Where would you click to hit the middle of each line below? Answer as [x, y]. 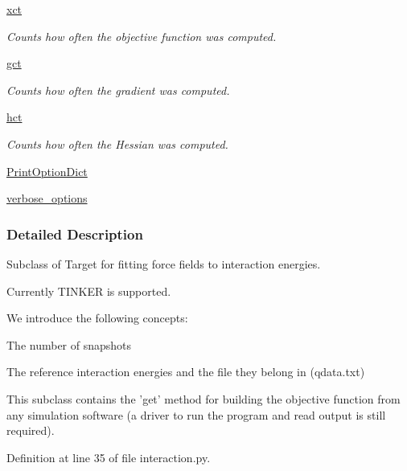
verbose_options [47, 198]
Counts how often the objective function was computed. [142, 36]
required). [31, 430]
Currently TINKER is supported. [89, 291]
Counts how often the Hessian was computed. [117, 143]
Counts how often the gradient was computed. [118, 90]
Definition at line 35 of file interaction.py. [109, 457]
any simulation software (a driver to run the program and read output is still [196, 414]
